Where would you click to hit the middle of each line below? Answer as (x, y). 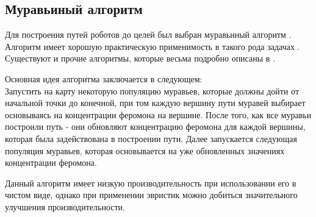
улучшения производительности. (65, 206)
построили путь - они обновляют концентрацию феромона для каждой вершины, (155, 126)
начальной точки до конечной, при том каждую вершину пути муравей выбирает (155, 103)
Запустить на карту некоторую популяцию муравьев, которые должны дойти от (152, 91)
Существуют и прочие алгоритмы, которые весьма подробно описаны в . (140, 58)
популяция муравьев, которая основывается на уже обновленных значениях (145, 150)
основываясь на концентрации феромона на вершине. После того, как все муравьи (158, 114)
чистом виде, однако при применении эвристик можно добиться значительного (151, 195)
